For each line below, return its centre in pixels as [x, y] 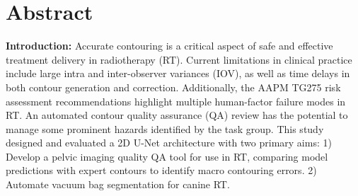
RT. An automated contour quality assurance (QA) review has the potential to [177, 115]
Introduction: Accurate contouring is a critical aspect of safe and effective [169, 46]
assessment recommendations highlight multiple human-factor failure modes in [176, 101]
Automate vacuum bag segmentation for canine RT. [118, 184]
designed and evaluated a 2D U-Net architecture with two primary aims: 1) [169, 143]
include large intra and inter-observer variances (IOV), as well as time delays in [178, 73]
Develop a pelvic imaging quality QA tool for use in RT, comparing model [167, 156]
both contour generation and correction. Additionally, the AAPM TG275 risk [173, 87]
